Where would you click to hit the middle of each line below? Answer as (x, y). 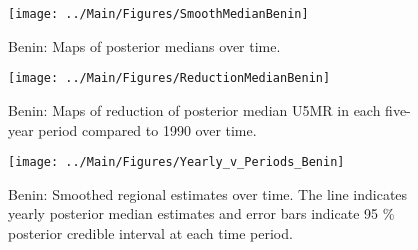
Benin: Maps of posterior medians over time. (144, 45)
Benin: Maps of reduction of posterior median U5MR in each (194, 109)
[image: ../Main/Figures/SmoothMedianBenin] (158, 14)
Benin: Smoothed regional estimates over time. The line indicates (208, 193)
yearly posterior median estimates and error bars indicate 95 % (201, 213)
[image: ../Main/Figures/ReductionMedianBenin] (169, 78)
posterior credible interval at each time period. (150, 232)
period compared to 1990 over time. (147, 129)
